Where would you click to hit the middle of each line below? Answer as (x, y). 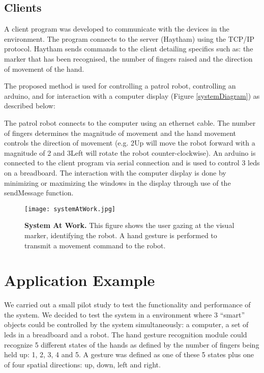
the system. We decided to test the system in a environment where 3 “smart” (124, 314)
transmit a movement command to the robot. (95, 245)
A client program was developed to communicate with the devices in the (117, 29)
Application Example (80, 280)
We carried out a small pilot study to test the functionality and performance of (127, 305)
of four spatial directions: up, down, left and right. (82, 364)
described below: (30, 106)
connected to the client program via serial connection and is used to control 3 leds (132, 163)
